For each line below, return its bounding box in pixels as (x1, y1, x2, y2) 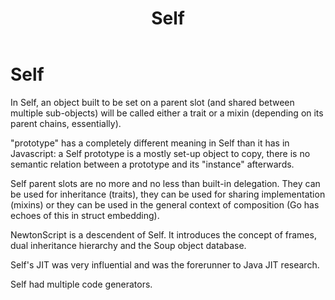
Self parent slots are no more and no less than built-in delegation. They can (10, 177, 321, 189)
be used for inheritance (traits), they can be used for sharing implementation (10, 188, 326, 200)
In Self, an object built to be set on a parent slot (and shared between (10, 96, 295, 108)
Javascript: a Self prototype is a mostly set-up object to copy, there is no (10, 147, 311, 159)
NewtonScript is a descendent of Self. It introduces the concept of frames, (10, 228, 317, 241)
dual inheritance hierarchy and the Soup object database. (10, 239, 247, 251)
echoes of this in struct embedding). (10, 209, 160, 221)
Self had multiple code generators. (10, 278, 153, 290)
